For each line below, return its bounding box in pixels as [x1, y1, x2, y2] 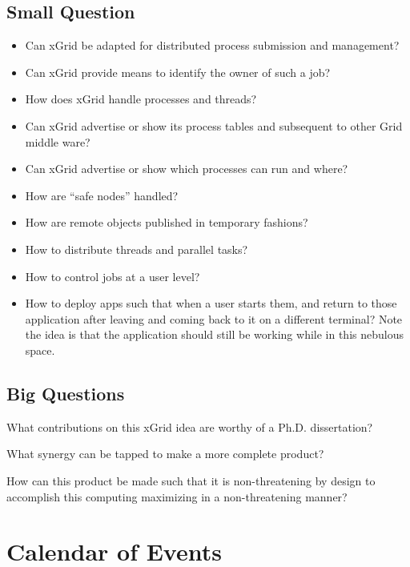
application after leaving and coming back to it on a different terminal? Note [25, 310, 403, 327]
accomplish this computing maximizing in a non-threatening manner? [6, 488, 348, 505]
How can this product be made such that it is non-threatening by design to [6, 472, 376, 489]
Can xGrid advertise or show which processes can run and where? [25, 160, 348, 177]
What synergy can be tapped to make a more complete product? [6, 445, 324, 462]
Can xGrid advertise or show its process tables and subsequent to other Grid [25, 117, 403, 134]
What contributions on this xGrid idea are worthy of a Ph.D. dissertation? [6, 418, 373, 435]
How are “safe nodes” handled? [25, 187, 179, 203]
